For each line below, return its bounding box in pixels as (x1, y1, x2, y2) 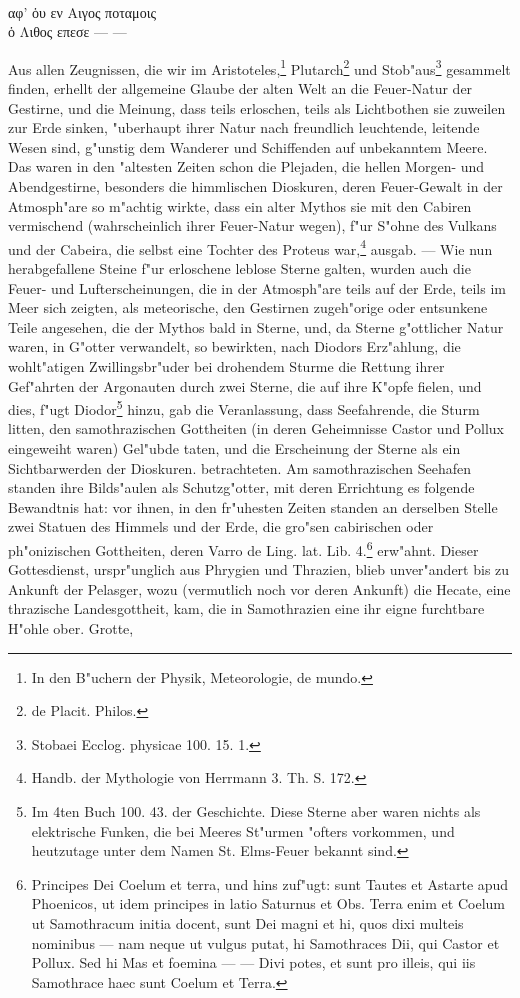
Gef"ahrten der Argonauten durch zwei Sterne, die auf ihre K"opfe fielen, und (8, 375, 482, 396)
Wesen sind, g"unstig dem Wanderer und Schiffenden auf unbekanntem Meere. (8, 136, 488, 157)
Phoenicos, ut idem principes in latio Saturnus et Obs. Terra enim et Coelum (31, 893, 505, 914)
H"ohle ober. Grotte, (8, 618, 134, 639)
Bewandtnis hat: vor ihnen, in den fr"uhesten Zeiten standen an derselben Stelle (8, 496, 498, 517)
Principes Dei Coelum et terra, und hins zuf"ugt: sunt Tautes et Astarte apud (31, 873, 509, 894)
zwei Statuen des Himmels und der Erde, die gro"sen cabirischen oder (8, 516, 434, 537)
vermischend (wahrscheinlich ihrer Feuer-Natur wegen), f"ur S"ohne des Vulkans (8, 215, 497, 236)
